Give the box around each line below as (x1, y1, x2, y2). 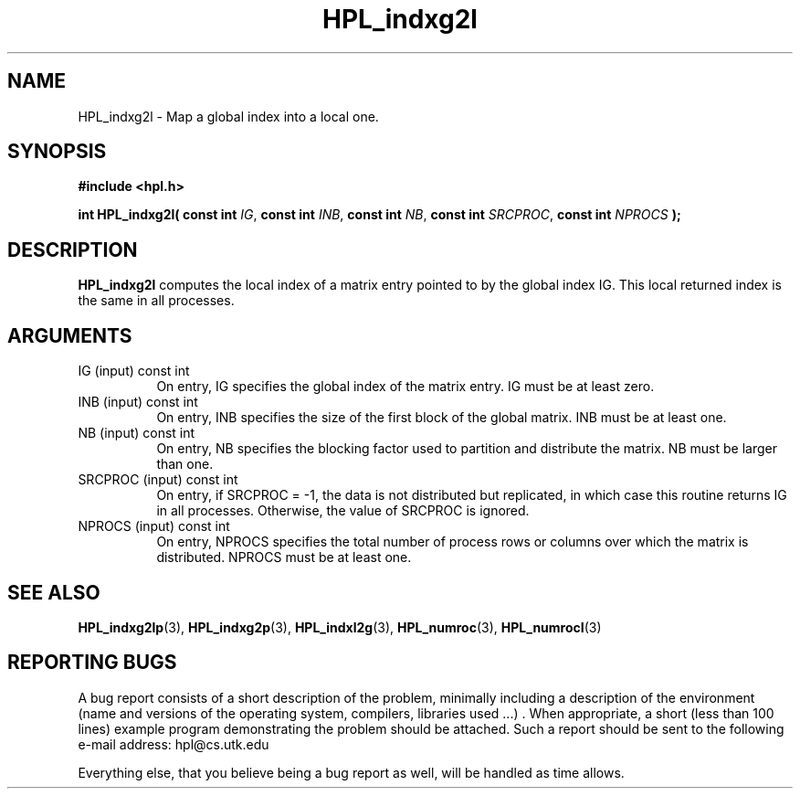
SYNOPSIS (7, 140, 107, 164)
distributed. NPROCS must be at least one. (156, 549, 412, 566)
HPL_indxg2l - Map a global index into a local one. (78, 108, 379, 124)
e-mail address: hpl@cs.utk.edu (78, 736, 269, 752)
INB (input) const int (78, 394, 198, 410)
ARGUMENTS (7, 324, 132, 347)
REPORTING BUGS (7, 651, 177, 674)
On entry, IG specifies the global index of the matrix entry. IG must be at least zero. (156, 378, 655, 395)
